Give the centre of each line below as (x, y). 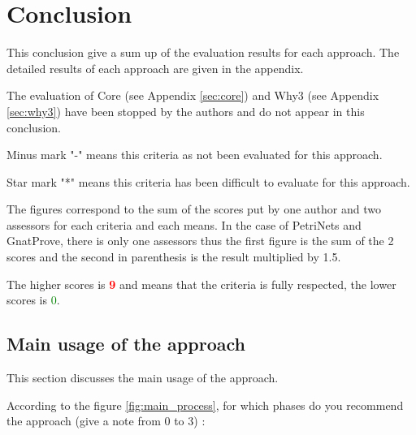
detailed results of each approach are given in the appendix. (155, 68)
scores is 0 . (33, 300)
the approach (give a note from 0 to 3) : (106, 421)
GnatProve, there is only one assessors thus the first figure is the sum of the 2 (200, 241)
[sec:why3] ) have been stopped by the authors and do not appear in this (186, 111)
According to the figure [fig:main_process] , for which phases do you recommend (205, 405)
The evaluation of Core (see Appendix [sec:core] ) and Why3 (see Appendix (193, 95)
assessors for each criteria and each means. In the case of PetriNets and (184, 224)
